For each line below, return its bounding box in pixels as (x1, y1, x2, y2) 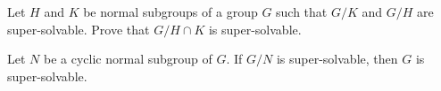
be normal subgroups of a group (83, 3, 258, 20)
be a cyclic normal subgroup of (43, 49, 212, 68)
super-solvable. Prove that (7, 19, 150, 38)
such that (276, 3, 328, 20)
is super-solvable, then (276, 49, 398, 68)
